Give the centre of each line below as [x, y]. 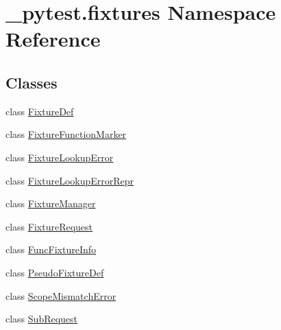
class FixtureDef [40, 111]
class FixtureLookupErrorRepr [70, 180]
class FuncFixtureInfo [51, 249]
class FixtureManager [51, 203]
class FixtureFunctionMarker [66, 134]
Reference [53, 39]
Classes [32, 82]
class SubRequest [42, 319]
